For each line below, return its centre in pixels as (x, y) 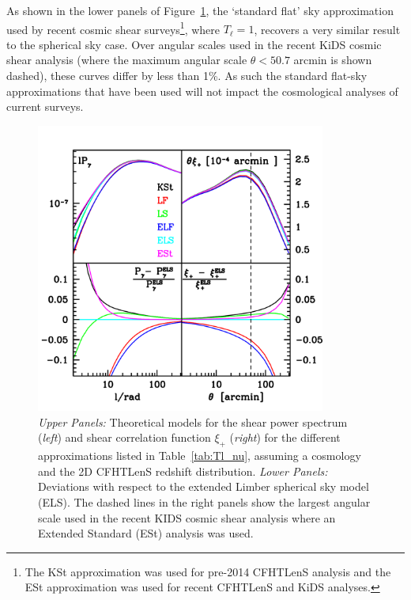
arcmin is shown (333, 60)
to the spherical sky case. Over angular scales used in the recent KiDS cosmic (194, 44)
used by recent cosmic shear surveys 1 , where (113, 28)
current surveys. (45, 106)
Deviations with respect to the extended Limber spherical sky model (204, 486)
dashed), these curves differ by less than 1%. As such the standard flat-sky (187, 76)
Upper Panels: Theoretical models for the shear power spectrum (193, 422)
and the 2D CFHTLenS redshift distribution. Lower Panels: (183, 471)
